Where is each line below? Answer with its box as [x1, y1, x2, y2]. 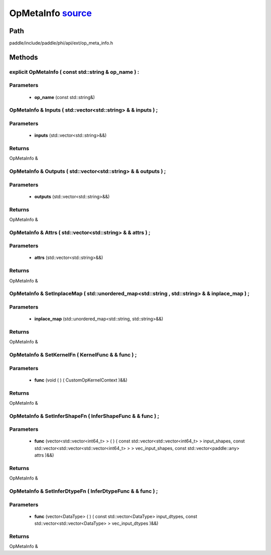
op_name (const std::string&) [34, 94, 95, 100]
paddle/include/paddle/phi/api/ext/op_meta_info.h [9, 40, 113, 46]
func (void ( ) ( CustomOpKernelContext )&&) [34, 377, 127, 383]
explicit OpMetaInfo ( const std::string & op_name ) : [9, 68, 140, 75]
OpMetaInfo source [9, 8, 92, 19]
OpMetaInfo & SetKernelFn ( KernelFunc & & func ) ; [9, 351, 137, 358]
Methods [9, 53, 38, 61]
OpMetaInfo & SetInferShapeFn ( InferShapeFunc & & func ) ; [9, 412, 160, 419]
